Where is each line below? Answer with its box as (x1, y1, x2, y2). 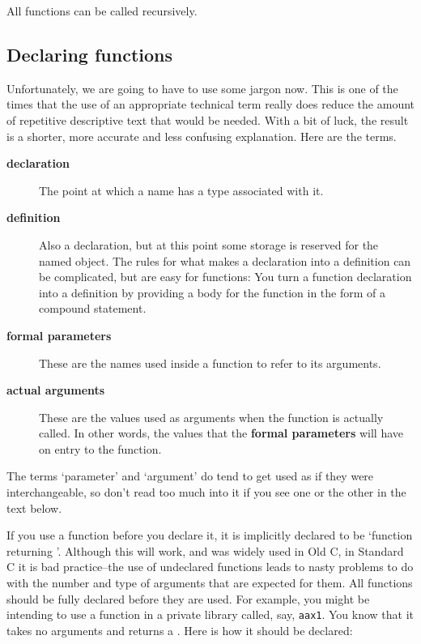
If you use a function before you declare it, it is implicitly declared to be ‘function (6, 527, 413, 544)
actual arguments (6, 382, 105, 399)
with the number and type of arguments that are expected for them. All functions (6, 574, 413, 591)
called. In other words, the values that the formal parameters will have (39, 424, 403, 441)
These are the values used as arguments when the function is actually (39, 408, 384, 425)
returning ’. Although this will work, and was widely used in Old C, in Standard (6, 542, 404, 559)
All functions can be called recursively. (6, 2, 198, 19)
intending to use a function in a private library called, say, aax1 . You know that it (6, 606, 415, 623)
